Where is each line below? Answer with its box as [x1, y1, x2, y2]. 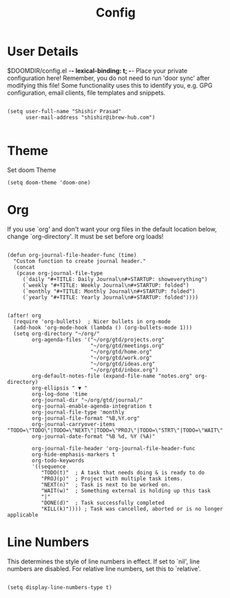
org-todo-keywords [32, 457, 85, 464]
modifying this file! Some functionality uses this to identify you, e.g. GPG [7, 81, 213, 89]
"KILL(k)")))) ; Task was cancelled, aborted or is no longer [41, 505, 224, 512]
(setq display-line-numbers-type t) [7, 583, 112, 591]
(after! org [7, 312, 41, 319]
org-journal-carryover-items [32, 421, 116, 427]
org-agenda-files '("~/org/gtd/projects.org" [32, 336, 165, 343]
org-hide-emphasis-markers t [32, 451, 116, 458]
